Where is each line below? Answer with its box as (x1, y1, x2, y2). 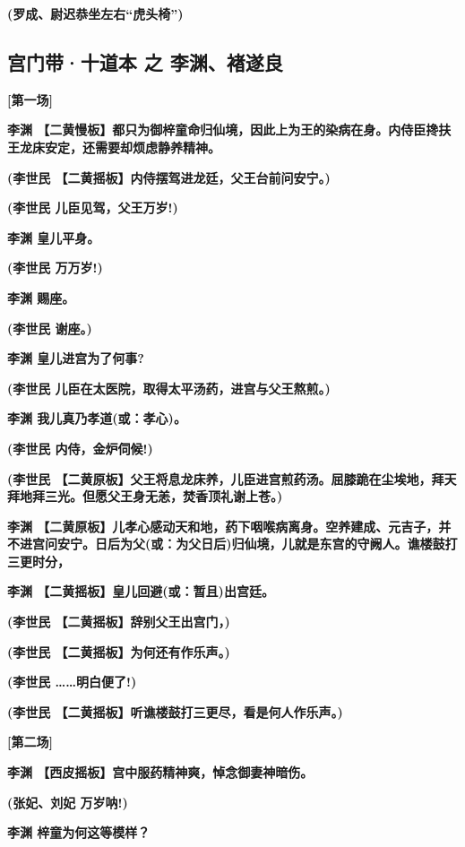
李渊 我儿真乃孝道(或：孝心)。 (7, 409, 186, 428)
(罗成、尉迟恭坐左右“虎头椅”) (7, 4, 184, 22)
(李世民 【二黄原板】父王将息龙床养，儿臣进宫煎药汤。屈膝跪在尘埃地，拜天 (7, 469, 457, 488)
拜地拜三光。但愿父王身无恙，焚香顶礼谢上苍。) (7, 487, 283, 506)
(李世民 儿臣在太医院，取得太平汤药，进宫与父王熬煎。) (7, 378, 331, 397)
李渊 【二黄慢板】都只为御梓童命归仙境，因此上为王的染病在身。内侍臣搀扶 (7, 120, 452, 139)
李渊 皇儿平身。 (7, 228, 100, 246)
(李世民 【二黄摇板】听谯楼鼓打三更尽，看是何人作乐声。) (7, 702, 343, 721)
